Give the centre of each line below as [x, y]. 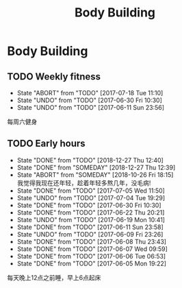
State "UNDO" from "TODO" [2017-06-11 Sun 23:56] [91, 107]
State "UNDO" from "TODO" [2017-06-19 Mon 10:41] [91, 219]
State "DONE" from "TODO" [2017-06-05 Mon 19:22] [91, 263]
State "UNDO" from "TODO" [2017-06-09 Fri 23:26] [90, 234]
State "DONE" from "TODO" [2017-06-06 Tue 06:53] [91, 256]
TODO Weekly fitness [54, 76]
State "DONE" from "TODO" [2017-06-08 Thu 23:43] [91, 241]
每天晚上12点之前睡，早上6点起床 [54, 277]
